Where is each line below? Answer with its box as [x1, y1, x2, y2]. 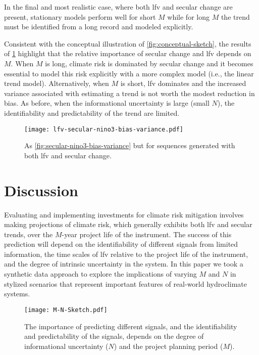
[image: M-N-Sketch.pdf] [24, 306, 108, 314]
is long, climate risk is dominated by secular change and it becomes [45, 58, 253, 68]
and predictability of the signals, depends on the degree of [24, 331, 204, 341]
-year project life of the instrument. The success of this [62, 229, 232, 239]
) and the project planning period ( [114, 340, 223, 351]
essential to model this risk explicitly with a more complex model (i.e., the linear [4, 68, 254, 78]
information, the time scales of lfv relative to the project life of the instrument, [4, 248, 248, 259]
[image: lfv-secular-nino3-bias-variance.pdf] [24, 125, 183, 133]
